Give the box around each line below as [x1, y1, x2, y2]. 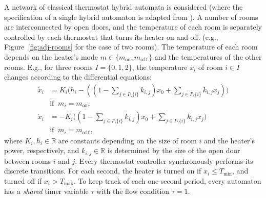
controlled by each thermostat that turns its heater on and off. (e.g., [4, 31, 218, 42]
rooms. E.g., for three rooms [4, 61, 93, 72]
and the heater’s [204, 135, 255, 145]
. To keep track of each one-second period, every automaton [73, 176, 261, 186]
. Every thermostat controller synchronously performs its [75, 155, 253, 166]
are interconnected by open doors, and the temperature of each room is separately [4, 21, 262, 32]
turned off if [4, 176, 42, 186]
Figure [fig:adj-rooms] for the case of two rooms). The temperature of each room [4, 41, 258, 52]
